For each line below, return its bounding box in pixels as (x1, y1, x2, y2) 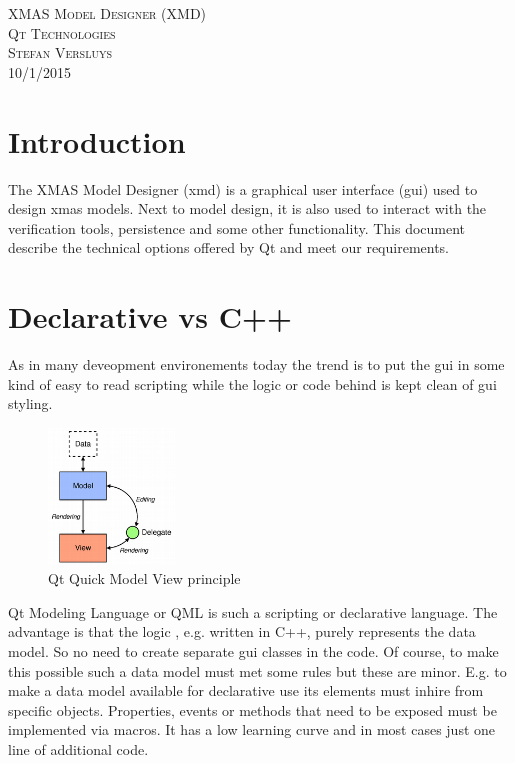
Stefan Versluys (8, 42, 112, 63)
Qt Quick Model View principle (48, 568, 241, 589)
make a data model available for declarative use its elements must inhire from (8, 680, 484, 701)
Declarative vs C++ (8, 296, 293, 337)
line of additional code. (8, 738, 149, 759)
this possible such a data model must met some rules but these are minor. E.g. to (8, 660, 507, 681)
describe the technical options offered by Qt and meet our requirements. (8, 237, 450, 258)
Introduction (8, 120, 186, 161)
